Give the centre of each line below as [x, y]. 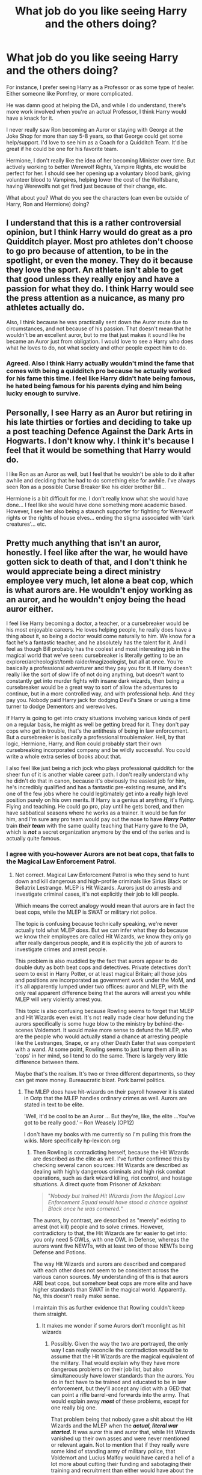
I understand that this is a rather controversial [94, 223]
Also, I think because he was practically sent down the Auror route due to [97, 322]
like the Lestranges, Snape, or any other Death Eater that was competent [105, 1042]
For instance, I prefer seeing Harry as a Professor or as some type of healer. [100, 87]
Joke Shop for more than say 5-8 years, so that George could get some [95, 136]
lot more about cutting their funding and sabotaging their [121, 1464]
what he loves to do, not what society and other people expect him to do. [97, 348]
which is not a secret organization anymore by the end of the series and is [98, 832]
